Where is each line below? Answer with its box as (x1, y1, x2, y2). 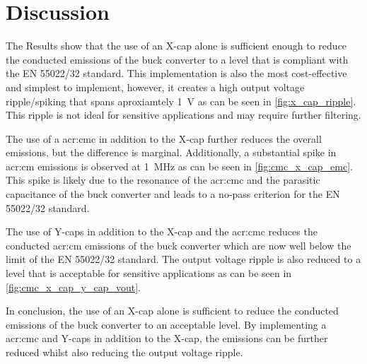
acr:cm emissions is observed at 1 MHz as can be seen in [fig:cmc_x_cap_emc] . (6, 158, 353, 173)
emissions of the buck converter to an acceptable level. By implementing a (6, 317, 327, 331)
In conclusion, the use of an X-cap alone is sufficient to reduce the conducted (6, 303, 339, 318)
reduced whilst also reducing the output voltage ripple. (6, 345, 243, 359)
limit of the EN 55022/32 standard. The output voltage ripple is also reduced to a (6, 252, 361, 266)
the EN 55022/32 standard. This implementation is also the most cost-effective (6, 66, 347, 81)
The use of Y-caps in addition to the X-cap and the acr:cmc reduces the (6, 224, 318, 239)
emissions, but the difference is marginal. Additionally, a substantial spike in (6, 145, 337, 160)
